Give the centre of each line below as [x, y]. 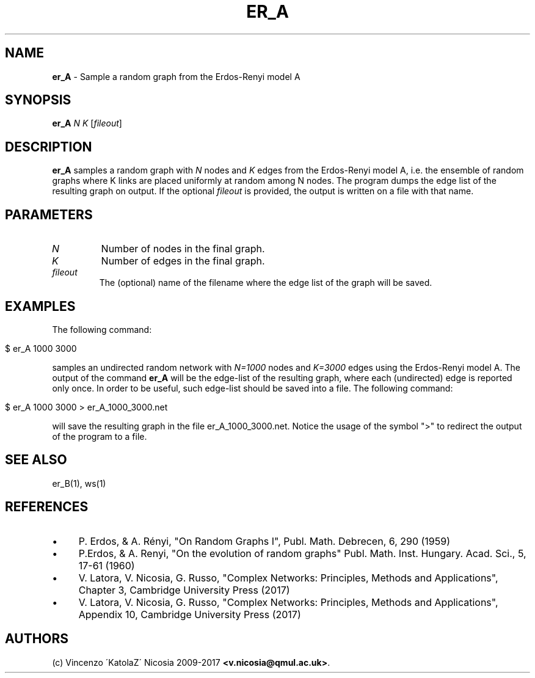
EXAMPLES [40, 306]
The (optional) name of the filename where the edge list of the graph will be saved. [266, 283]
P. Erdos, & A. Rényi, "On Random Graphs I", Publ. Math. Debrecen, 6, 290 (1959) [264, 541]
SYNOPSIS [38, 100]
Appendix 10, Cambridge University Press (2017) [190, 614]
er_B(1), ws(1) [79, 483]
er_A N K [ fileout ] [87, 123]
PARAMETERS [49, 214]
